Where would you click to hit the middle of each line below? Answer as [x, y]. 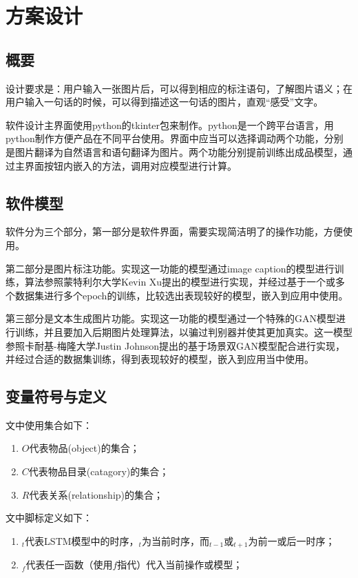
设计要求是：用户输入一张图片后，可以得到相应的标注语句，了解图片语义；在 [179, 88]
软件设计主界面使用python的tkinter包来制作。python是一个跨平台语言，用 [170, 124]
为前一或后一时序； [292, 540]
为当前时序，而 [175, 540]
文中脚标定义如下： [49, 518]
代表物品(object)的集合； [84, 448]
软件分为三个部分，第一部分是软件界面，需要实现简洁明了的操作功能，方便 [174, 231]
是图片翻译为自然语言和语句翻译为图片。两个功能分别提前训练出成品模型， [174, 151]
